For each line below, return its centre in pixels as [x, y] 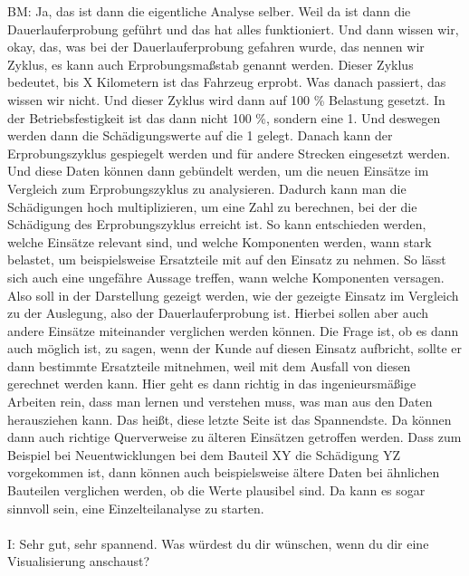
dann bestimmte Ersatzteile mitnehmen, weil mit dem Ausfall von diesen [209, 365]
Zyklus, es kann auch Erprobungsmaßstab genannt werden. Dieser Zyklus [211, 64]
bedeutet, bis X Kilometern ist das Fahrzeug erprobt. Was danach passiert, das [227, 82]
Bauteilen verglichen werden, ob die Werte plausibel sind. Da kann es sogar [216, 490]
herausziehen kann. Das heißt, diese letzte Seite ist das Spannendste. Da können [230, 419]
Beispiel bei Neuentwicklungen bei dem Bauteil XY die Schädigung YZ [204, 454]
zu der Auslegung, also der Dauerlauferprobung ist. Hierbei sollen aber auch [218, 313]
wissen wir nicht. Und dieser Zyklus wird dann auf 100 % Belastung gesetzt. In [226, 99]
